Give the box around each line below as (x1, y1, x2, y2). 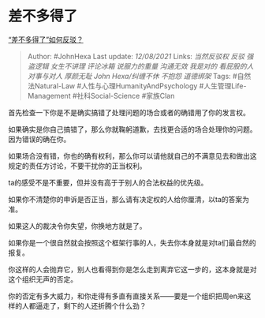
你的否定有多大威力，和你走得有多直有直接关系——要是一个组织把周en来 (8, 291, 244, 301)
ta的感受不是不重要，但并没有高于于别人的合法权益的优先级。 (8, 178, 208, 187)
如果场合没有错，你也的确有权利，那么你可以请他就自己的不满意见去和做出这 (8, 151, 257, 160)
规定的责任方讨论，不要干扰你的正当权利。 (8, 161, 147, 170)
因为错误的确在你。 (8, 134, 71, 144)
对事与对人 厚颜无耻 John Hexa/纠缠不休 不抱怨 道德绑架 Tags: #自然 (27, 71, 252, 80)
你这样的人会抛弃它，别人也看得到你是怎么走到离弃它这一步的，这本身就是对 (8, 264, 257, 274)
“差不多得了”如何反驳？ (8, 35, 84, 44)
